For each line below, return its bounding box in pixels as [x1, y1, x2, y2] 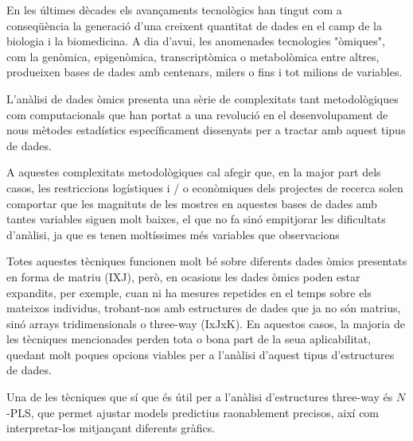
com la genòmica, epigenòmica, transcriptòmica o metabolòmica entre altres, [6, 48, 380, 64]
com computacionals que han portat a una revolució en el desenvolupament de [6, 106, 388, 122]
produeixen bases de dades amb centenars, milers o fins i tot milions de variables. [6, 64, 403, 80]
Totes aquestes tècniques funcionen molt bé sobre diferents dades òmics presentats [6, 253, 407, 269]
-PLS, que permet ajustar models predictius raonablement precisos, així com [6, 404, 380, 420]
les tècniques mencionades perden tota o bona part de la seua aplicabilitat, [6, 331, 372, 347]
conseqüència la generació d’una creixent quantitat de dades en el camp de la [6, 17, 382, 33]
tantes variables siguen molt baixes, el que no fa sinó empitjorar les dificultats [6, 211, 386, 227]
